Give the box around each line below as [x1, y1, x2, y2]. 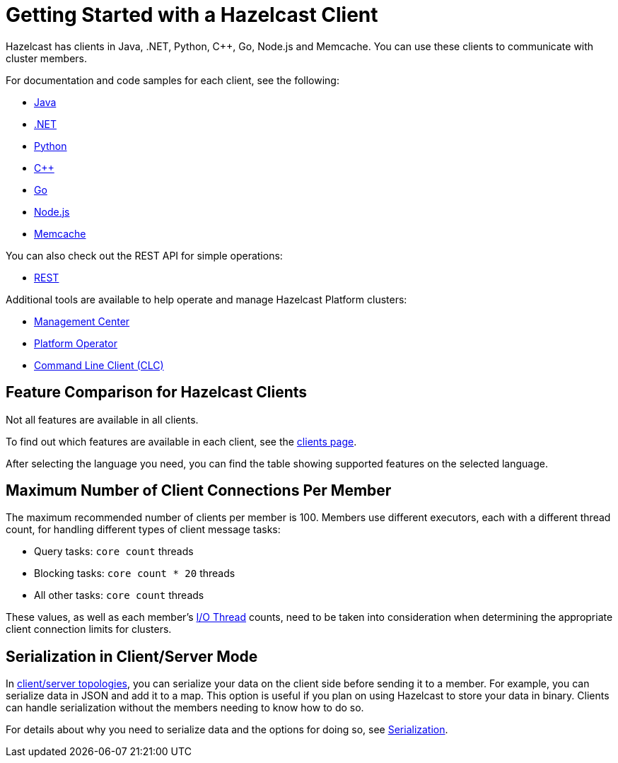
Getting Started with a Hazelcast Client [6, 3, 378, 27]
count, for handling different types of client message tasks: [6, 523, 281, 536]
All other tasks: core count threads [34, 589, 204, 602]
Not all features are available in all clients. [6, 413, 199, 426]
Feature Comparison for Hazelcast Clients [6, 383, 308, 402]
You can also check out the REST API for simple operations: [6, 249, 283, 262]
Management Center [34, 315, 130, 327]
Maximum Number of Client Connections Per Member [6, 482, 392, 500]
